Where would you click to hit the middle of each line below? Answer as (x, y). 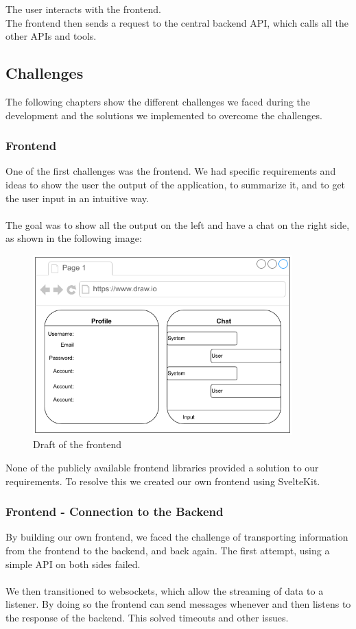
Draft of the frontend (78, 444)
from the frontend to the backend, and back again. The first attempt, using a (168, 550)
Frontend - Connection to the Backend (115, 511)
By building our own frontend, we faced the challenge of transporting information (177, 537)
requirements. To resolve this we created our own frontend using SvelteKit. (163, 481)
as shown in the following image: (74, 238)
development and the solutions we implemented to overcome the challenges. (164, 115)
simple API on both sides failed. (73, 564)
